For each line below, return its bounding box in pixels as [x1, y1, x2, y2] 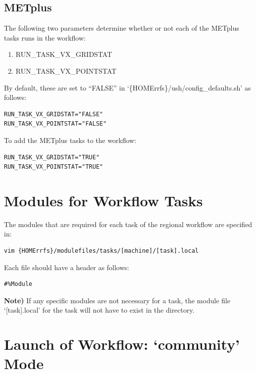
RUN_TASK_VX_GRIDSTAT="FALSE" [4, 110, 103, 118]
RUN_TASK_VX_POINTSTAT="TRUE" [4, 163, 103, 171]
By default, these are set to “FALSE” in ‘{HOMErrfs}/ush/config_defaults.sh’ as [4, 82, 251, 93]
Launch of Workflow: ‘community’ [4, 334, 240, 354]
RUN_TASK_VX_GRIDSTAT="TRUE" [4, 153, 100, 161]
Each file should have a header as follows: [4, 262, 129, 272]
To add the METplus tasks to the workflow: [4, 135, 136, 145]
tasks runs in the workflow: [4, 32, 86, 43]
